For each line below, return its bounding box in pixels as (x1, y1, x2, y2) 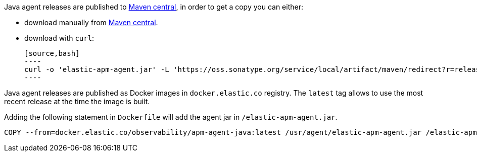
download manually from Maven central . (24, 18, 158, 27)
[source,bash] (24, 49, 80, 57)
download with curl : (24, 34, 94, 42)
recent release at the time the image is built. (4, 97, 150, 106)
